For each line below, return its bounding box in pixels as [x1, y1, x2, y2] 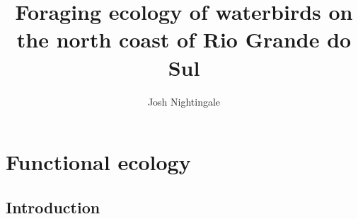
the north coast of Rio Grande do [16, 25, 352, 54]
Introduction [6, 196, 100, 218]
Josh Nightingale [147, 94, 221, 108]
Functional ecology [6, 147, 191, 176]
